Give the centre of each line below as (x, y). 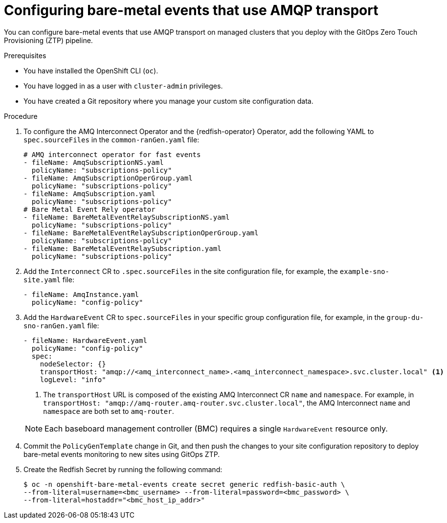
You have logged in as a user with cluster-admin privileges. (123, 86)
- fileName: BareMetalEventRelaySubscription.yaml (123, 248)
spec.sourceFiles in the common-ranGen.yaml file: (112, 139)
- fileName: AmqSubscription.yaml (89, 193)
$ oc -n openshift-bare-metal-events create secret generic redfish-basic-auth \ (184, 484)
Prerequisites (25, 55)
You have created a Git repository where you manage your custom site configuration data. (168, 101)
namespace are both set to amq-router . (109, 411)
